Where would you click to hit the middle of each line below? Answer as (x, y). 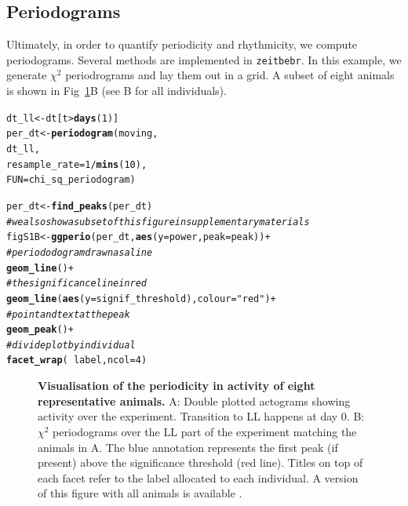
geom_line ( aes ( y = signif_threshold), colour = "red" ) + (141, 299)
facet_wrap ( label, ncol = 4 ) (77, 360)
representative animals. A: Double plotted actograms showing (194, 400)
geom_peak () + (40, 330)
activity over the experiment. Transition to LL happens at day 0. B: (201, 416)
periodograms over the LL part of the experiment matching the (205, 431)
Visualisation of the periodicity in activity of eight (177, 386)
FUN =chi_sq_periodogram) (71, 180)
